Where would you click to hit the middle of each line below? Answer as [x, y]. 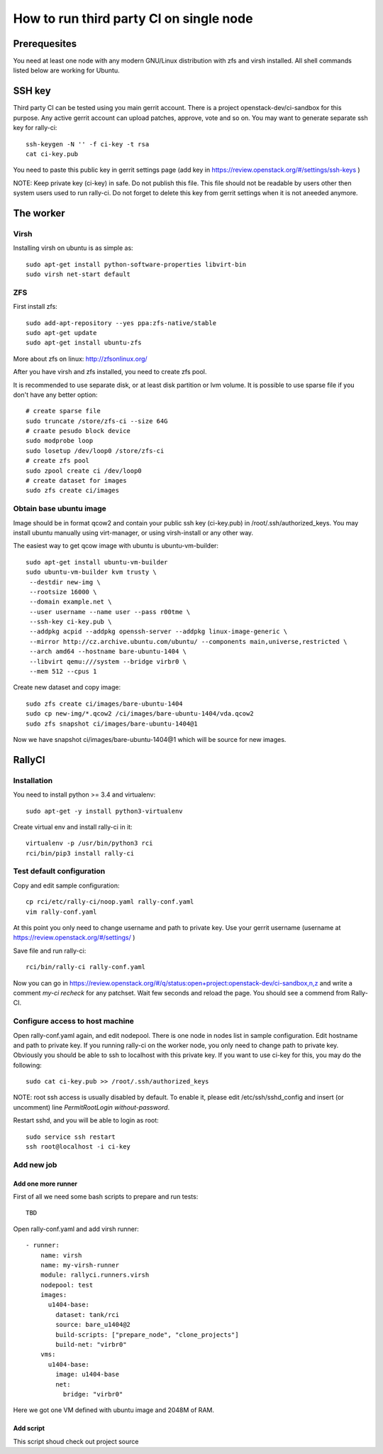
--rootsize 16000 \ [63, 592]
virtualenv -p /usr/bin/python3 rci [89, 843]
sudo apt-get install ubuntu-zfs [84, 343]
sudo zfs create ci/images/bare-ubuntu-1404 [105, 704]
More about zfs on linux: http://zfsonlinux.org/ [81, 359]
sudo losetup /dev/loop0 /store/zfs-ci [95, 450]
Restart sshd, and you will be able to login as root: [86, 1120]
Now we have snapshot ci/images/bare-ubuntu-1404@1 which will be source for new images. [150, 739]
